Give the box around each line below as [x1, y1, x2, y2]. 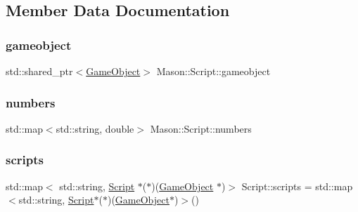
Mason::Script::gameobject [156, 64, 271, 78]
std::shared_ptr [6, 64, 73, 78]
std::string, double [56, 121, 134, 135]
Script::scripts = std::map [241, 178, 353, 193]
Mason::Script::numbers [150, 121, 252, 135]
